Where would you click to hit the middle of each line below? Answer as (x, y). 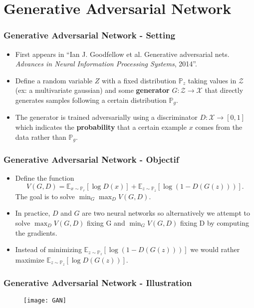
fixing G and (106, 222)
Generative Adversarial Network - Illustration (98, 282)
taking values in (212, 80)
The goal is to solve (45, 196)
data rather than (41, 137)
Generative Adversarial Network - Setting (90, 35)
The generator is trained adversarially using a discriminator (106, 117)
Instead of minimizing (48, 249)
